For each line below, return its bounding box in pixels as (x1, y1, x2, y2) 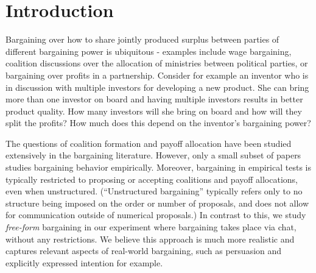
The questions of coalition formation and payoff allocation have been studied (5, 136, 292, 149)
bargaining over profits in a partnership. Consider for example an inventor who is (5, 68, 309, 81)
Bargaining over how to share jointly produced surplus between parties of (5, 33, 279, 46)
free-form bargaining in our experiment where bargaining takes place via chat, (5, 221, 297, 233)
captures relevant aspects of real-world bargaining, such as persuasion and (5, 244, 282, 257)
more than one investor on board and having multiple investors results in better (5, 93, 303, 105)
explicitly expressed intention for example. (5, 256, 163, 269)
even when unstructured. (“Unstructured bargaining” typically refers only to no (5, 185, 303, 197)
